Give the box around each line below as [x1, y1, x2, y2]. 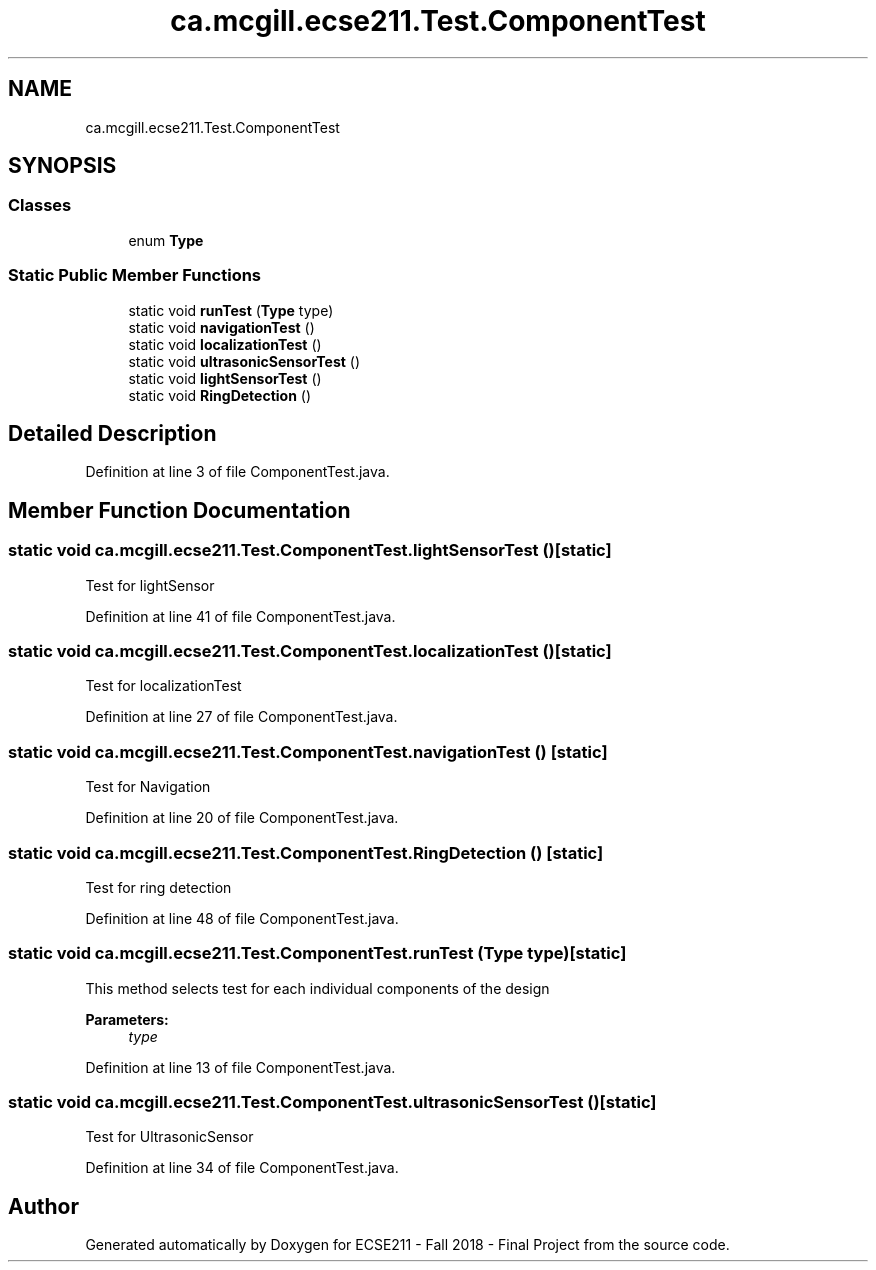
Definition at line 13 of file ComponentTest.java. [85, 1058, 396, 1076]
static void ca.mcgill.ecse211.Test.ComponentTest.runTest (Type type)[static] [8, 943, 627, 964]
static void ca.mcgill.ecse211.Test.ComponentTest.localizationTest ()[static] [8, 641, 612, 661]
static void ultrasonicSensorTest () [128, 352, 361, 370]
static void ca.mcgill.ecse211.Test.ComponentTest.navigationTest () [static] [8, 741, 608, 762]
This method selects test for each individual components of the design [85, 979, 550, 997]
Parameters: [85, 1010, 169, 1028]
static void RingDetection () [128, 386, 312, 404]
